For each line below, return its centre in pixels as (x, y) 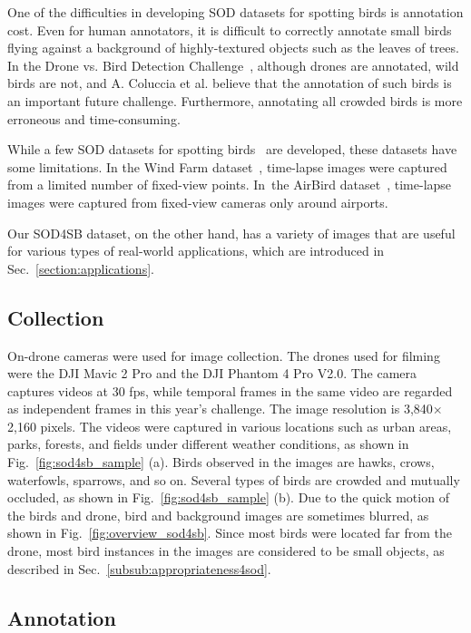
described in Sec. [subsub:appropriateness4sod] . (139, 568)
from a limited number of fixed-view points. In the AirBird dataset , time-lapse (230, 185)
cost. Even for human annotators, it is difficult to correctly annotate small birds (230, 29)
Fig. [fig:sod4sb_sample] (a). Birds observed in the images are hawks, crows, (221, 462)
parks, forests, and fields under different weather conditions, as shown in (208, 444)
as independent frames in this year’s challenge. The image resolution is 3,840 (220, 409)
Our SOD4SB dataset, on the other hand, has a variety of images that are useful (231, 233)
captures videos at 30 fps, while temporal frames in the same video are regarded (230, 390)
